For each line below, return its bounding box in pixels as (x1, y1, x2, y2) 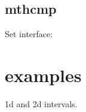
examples (5, 62, 82, 87)
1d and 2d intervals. (5, 97, 78, 110)
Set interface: (5, 28, 53, 40)
